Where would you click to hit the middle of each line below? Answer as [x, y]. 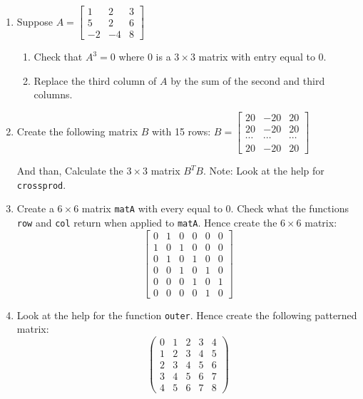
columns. [53, 94]
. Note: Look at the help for [264, 170]
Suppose [35, 21]
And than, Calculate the [70, 170]
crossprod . [41, 184]
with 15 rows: [181, 131]
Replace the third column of [95, 80]
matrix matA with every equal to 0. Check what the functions [215, 208]
